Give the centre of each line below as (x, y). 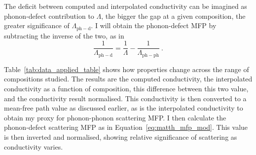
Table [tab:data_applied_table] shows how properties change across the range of (127, 69)
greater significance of (37, 25)
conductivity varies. (34, 146)
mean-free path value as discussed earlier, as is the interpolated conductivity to (124, 108)
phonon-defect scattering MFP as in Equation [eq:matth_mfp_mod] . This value (126, 127)
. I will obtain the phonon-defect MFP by (154, 25)
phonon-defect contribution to (49, 16)
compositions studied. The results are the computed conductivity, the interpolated (128, 79)
